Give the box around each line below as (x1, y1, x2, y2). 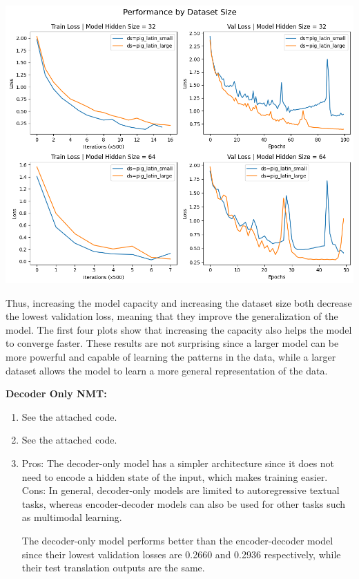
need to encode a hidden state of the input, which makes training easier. (21, 469, 328, 484)
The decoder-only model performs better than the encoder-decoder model (21, 533, 333, 547)
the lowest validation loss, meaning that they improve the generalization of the (6, 309, 338, 323)
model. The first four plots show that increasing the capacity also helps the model (6, 322, 352, 336)
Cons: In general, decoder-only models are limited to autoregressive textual (21, 483, 340, 497)
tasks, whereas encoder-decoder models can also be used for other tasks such (21, 496, 346, 511)
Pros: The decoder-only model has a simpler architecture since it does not (21, 456, 335, 471)
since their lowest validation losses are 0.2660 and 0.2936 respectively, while (21, 547, 341, 561)
